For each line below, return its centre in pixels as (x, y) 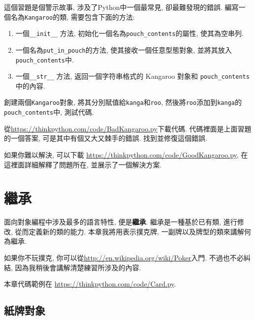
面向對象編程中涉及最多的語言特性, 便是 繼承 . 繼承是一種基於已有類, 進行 (121, 222)
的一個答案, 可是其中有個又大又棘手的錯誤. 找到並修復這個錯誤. (106, 138)
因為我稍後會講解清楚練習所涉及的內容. (78, 267)
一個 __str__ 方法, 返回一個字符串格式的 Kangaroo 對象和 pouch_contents (132, 76)
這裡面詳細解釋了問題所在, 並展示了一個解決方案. (83, 164)
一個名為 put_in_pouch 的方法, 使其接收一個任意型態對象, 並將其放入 (124, 49)
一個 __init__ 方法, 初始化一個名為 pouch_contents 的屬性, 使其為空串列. (129, 33)
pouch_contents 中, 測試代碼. (49, 112)
